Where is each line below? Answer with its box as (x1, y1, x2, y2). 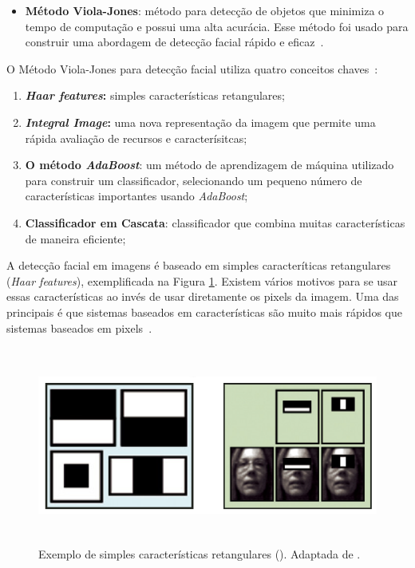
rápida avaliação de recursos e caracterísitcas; (25, 129, 247, 146)
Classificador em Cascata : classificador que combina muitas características (25, 214, 405, 231)
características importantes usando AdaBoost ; (25, 187, 248, 204)
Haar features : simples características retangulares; (25, 87, 285, 104)
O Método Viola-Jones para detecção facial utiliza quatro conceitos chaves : (6, 60, 378, 77)
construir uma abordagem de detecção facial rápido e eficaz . (25, 34, 324, 50)
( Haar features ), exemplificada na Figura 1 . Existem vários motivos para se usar (6, 272, 398, 289)
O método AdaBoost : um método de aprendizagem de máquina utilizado (25, 156, 394, 173)
